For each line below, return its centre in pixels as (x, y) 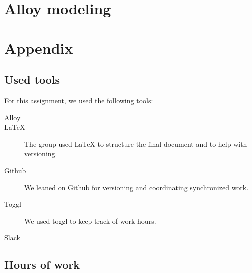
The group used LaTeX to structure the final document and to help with (136, 144)
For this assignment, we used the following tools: (79, 100)
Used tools (32, 79)
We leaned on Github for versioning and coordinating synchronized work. (137, 187)
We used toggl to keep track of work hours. (90, 221)
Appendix (39, 47)
